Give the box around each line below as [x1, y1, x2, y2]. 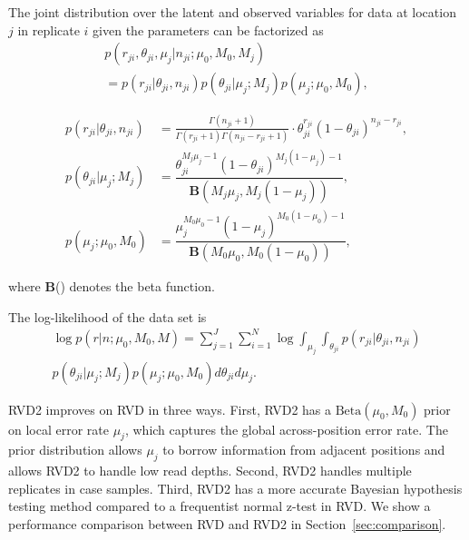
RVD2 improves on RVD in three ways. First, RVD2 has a [8, 399, 332, 418]
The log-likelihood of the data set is [8, 307, 207, 326]
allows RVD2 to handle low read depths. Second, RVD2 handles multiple [8, 461, 412, 480]
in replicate [17, 20, 80, 39]
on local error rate [8, 419, 109, 438]
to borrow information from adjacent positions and [162, 440, 445, 459]
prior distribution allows [8, 440, 142, 459]
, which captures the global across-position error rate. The [124, 419, 448, 438]
